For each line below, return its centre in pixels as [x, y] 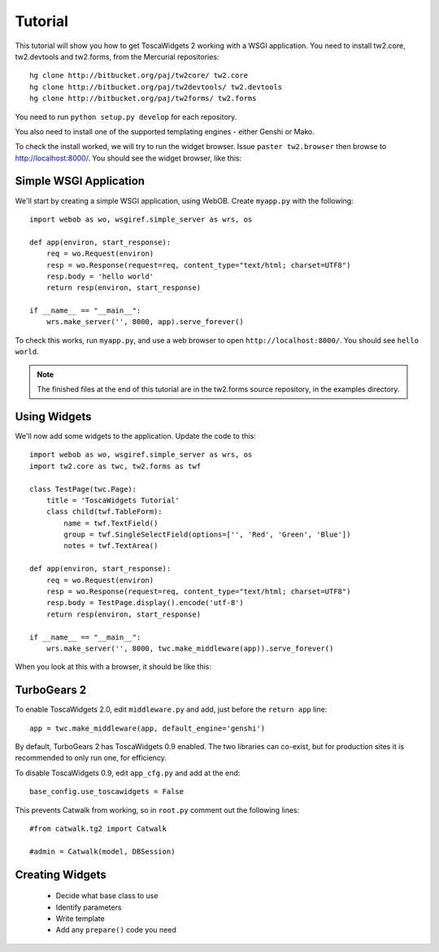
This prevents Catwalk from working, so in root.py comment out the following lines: [157, 809]
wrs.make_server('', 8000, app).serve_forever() [145, 322]
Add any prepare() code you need [116, 930]
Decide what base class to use [107, 896]
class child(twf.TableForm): [104, 512]
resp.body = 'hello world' [100, 276]
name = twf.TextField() [111, 523]
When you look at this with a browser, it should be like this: [113, 667]
